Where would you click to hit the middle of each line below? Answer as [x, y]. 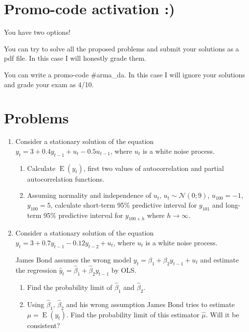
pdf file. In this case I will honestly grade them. [75, 58]
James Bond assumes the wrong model [73, 259]
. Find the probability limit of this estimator [133, 314]
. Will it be [222, 314]
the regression [36, 270]
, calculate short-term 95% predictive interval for [124, 204]
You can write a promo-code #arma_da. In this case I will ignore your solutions [124, 74]
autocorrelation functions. [66, 178]
